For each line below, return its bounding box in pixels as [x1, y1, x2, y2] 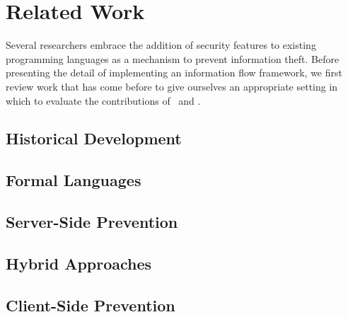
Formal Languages [6, 169, 141, 191]
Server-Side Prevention [6, 211, 178, 233]
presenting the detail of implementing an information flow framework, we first [6, 65, 342, 80]
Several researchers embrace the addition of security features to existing [6, 38, 316, 52]
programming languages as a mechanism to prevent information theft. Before [6, 51, 340, 66]
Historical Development [6, 127, 182, 149]
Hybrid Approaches [6, 252, 152, 274]
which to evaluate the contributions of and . [6, 93, 201, 108]
